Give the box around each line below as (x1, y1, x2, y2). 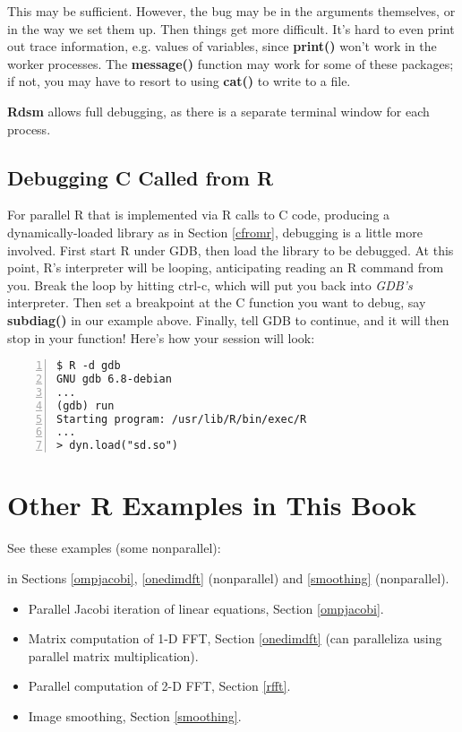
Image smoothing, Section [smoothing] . (28, 706, 242, 725)
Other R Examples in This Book (7, 487, 417, 523)
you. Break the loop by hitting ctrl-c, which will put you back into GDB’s (7, 275, 413, 294)
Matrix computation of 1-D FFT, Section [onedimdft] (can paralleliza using (28, 629, 442, 648)
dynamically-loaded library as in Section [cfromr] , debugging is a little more (7, 222, 423, 241)
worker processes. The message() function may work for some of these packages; (7, 54, 454, 73)
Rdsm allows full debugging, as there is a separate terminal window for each (7, 101, 430, 120)
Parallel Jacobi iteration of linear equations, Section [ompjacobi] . (28, 599, 384, 617)
